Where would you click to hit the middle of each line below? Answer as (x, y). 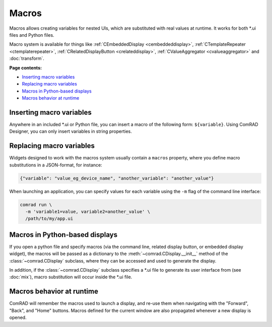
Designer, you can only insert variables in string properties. (71, 131)
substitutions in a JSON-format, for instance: (56, 165)
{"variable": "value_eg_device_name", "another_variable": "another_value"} (117, 178)
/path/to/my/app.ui (49, 219)
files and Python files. (32, 35)
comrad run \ (36, 205)
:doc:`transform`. (27, 58)
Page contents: (26, 67)
